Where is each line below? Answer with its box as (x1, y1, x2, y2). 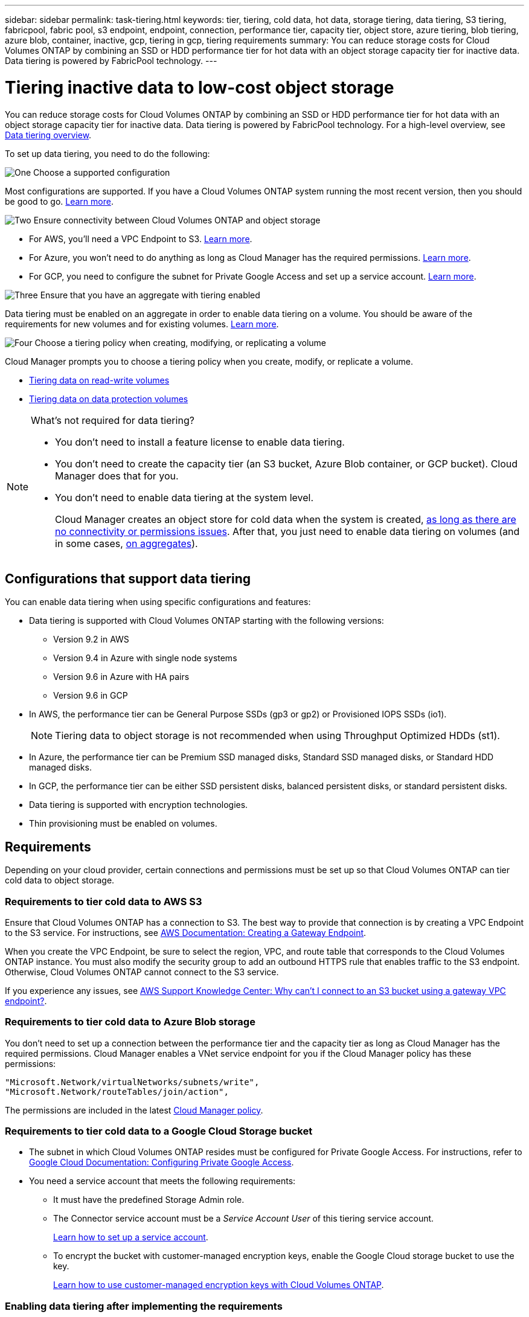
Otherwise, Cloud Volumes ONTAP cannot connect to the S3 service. (5, 966, 279, 977)
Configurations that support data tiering (5, 571, 251, 586)
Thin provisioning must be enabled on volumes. (29, 818, 217, 829)
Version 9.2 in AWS (53, 634, 129, 645)
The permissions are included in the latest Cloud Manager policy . (5, 1104, 263, 1115)
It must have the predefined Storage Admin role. (53, 1194, 245, 1205)
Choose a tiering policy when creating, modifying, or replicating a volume (34, 337, 326, 348)
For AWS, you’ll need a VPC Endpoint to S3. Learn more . (29, 233, 252, 244)
